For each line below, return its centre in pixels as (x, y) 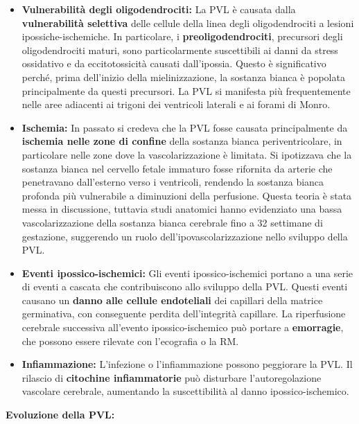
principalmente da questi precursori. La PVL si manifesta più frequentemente (186, 90)
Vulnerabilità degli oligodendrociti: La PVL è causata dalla (159, 9)
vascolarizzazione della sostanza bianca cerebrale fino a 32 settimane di (172, 222)
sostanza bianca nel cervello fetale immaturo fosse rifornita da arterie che (177, 168)
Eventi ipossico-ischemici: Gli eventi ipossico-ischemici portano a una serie (187, 273)
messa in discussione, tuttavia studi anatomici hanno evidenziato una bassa (182, 209)
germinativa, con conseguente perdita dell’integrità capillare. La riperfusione (184, 313)
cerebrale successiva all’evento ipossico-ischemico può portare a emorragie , (183, 327)
